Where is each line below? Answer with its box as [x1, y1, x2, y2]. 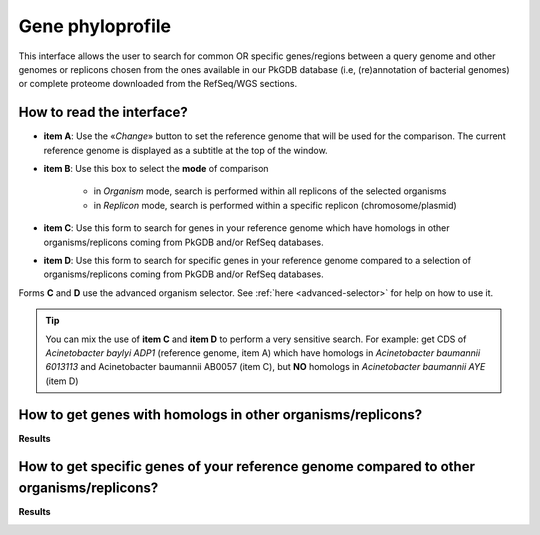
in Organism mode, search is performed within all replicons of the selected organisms [93, 185, 447, 197]
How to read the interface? [18, 104, 189, 121]
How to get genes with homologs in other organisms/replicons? [18, 406, 423, 423]
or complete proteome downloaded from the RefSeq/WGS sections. [18, 78, 298, 90]
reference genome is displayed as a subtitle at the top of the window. [43, 144, 329, 156]
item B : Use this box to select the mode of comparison [43, 163, 269, 175]
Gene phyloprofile [18, 15, 172, 37]
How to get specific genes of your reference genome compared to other [18, 458, 475, 475]
